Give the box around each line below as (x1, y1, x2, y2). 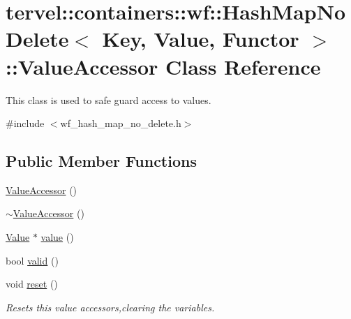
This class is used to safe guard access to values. (6, 92, 211, 107)
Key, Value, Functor (102, 24, 299, 53)
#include (6, 116, 45, 131)
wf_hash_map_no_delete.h (60, 116, 181, 131)
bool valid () (6, 253, 59, 267)
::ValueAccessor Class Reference (6, 52, 321, 80)
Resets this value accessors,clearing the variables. (6, 299, 215, 314)
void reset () (6, 276, 58, 291)
